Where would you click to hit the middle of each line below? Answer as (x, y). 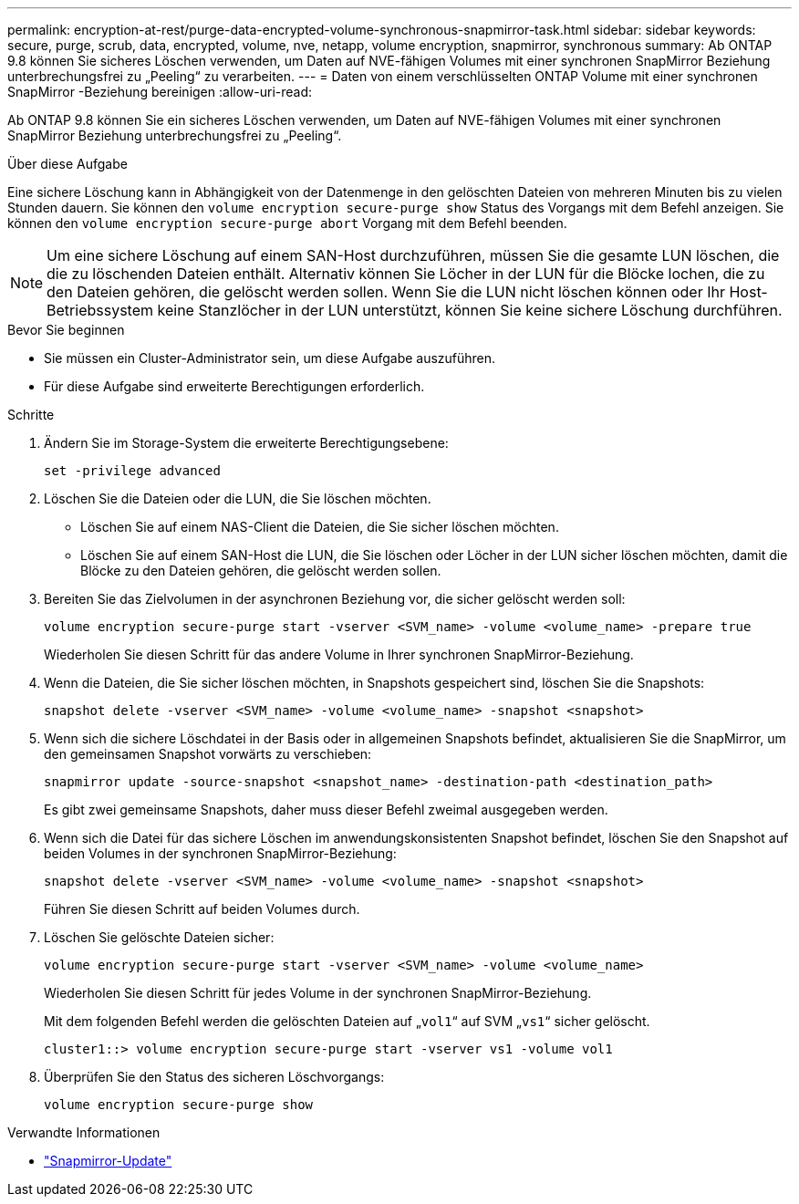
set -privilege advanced (132, 471)
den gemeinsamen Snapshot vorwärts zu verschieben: (208, 754)
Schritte (31, 415)
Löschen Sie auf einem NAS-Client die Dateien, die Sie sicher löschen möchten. (320, 527)
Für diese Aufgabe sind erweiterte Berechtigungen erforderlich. (234, 386)
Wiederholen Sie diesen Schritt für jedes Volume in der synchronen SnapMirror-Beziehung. (318, 993)
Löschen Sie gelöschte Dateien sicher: (159, 937)
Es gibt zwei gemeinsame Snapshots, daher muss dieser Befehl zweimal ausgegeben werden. (326, 810)
